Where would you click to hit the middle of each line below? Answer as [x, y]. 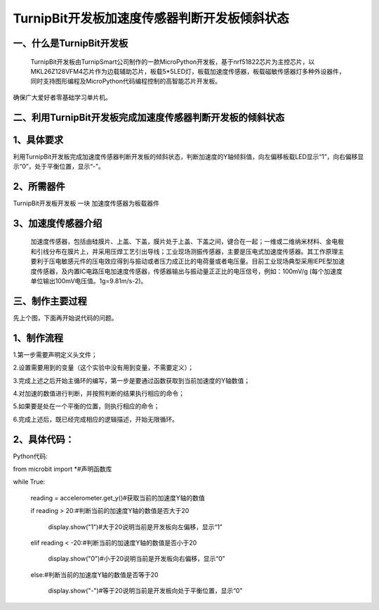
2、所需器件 [39, 186]
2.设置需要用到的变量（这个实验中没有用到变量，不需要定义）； [104, 368]
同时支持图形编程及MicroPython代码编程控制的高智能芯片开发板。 [126, 82]
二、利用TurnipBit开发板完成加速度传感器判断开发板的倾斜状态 [149, 117]
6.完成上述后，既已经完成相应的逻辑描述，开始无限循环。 [96, 419]
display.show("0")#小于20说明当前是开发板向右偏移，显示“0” [137, 559]
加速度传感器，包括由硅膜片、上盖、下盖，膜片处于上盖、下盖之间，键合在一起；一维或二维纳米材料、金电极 [187, 242]
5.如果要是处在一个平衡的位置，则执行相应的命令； [86, 406]
